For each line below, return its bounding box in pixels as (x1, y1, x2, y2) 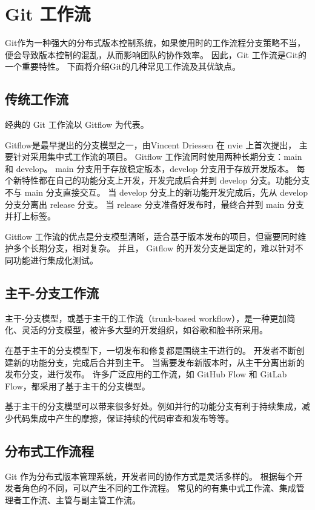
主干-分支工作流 (5, 283, 99, 302)
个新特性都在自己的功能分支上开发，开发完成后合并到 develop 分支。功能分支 (5, 174, 310, 187)
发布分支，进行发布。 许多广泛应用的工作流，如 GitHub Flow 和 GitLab (5, 368, 287, 380)
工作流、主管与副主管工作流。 (21, 493, 141, 506)
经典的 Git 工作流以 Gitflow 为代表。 (5, 118, 149, 131)
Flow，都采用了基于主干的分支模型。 (5, 379, 150, 392)
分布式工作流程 (5, 441, 94, 460)
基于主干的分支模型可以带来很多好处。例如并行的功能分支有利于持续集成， (5, 400, 302, 412)
